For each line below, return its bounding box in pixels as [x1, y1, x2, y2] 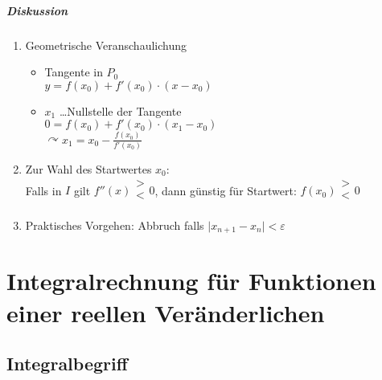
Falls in [25, 182, 62, 198]
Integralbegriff [6, 351, 128, 376]
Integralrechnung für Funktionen [6, 264, 376, 297]
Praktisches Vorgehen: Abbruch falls [25, 216, 204, 233]
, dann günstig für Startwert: [154, 182, 297, 198]
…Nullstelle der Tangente [59, 102, 182, 119]
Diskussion [6, 2, 68, 18]
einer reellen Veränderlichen [6, 296, 325, 329]
